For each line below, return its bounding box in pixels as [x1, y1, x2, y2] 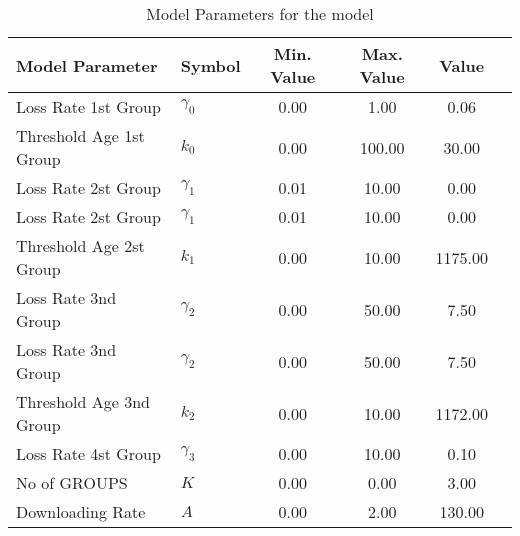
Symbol [180, 53, 241, 77]
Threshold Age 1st [16, 124, 145, 147]
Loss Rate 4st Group [16, 442, 161, 465]
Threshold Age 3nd [16, 390, 150, 413]
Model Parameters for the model [146, 2, 374, 25]
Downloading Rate [16, 500, 146, 523]
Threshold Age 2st [16, 234, 145, 257]
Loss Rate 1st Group [16, 95, 161, 118]
